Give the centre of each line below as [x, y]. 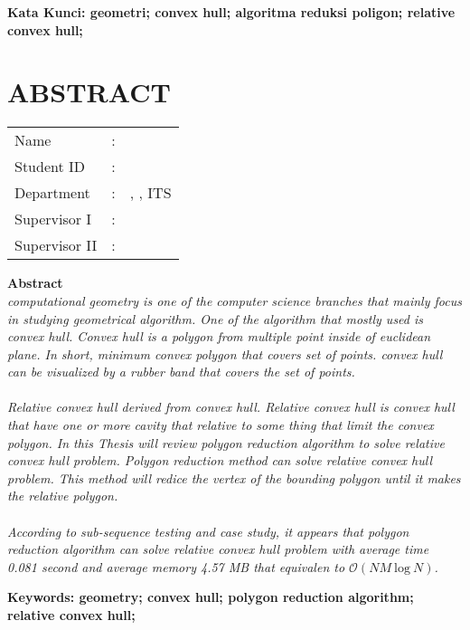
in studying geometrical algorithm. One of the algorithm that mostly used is [216, 318]
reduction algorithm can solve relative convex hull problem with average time [218, 549]
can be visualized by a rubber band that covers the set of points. [181, 372]
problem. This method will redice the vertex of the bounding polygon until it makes [234, 477]
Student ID [50, 167]
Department [52, 193]
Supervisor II [56, 245]
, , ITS [150, 193]
